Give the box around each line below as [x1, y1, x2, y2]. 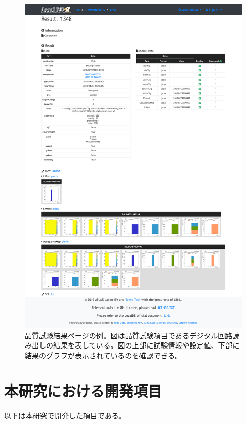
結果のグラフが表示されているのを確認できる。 [25, 350, 182, 360]
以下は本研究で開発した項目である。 [4, 410, 126, 420]
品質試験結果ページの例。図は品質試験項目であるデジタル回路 [25, 330, 233, 340]
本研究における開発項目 [4, 380, 162, 401]
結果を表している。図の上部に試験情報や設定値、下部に [53, 340, 240, 351]
